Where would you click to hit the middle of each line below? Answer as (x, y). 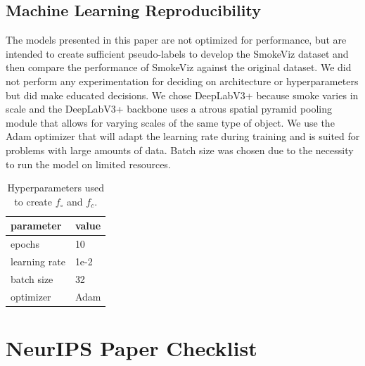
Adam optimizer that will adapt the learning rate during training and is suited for (183, 136)
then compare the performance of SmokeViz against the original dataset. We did (179, 67)
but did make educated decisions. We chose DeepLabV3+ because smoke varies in (182, 95)
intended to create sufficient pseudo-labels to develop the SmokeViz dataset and (177, 53)
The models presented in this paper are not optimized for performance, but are (176, 40)
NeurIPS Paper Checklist (132, 347)
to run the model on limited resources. (88, 164)
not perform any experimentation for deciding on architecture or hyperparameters (182, 81)
